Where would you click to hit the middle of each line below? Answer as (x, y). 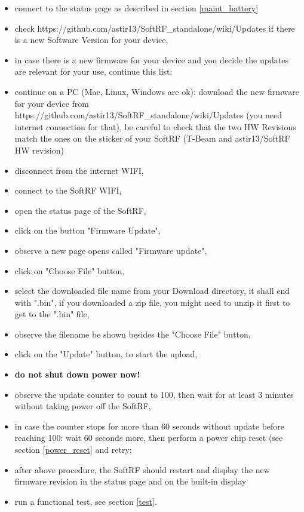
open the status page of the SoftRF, (80, 210)
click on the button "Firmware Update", (87, 230)
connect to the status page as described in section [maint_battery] (136, 8)
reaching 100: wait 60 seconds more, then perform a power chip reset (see (149, 438)
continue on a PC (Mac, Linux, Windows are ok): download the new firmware (157, 91)
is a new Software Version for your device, (91, 40)
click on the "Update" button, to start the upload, (106, 354)
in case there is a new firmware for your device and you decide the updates (151, 59)
